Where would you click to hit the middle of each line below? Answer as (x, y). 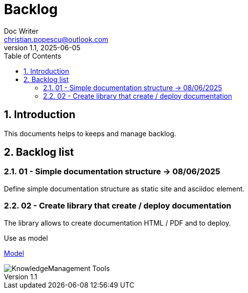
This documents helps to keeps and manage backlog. (90, 133)
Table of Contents (33, 56)
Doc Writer (21, 31)
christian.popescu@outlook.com (56, 39)
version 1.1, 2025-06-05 (42, 47)
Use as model (26, 238)
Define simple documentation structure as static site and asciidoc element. (124, 188)
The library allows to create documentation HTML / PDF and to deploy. (117, 223)
